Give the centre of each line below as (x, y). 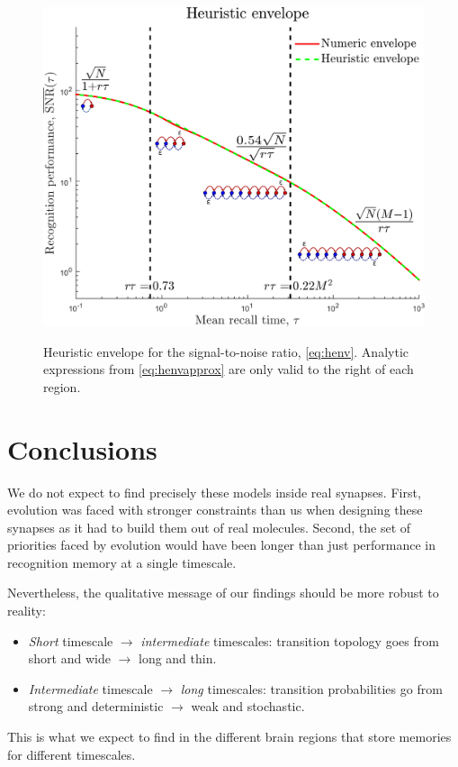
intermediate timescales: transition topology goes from (290, 640)
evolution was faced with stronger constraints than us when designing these (215, 510)
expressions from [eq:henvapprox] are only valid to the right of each (229, 369)
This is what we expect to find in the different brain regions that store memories (229, 737)
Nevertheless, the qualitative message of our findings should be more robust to (223, 593)
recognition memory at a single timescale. (122, 562)
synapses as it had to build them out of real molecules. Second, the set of (209, 527)
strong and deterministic (96, 706)
